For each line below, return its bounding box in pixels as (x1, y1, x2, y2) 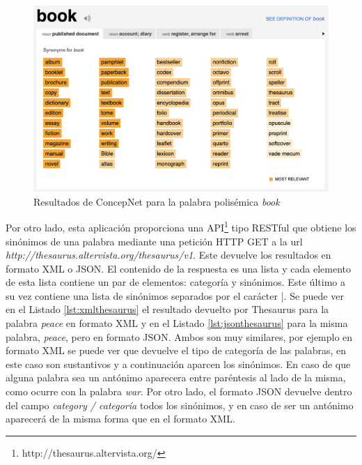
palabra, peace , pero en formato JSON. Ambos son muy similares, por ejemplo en (6, 329, 353, 344)
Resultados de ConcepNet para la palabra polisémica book (33, 194, 280, 208)
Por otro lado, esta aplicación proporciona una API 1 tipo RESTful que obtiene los (6, 218, 356, 234)
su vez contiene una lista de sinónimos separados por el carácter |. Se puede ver (6, 288, 344, 303)
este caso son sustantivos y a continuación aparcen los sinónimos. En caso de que (6, 356, 351, 371)
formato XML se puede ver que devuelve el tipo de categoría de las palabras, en (6, 343, 346, 358)
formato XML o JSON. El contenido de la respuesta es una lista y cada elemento (6, 261, 351, 275)
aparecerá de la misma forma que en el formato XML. (6, 411, 235, 426)
